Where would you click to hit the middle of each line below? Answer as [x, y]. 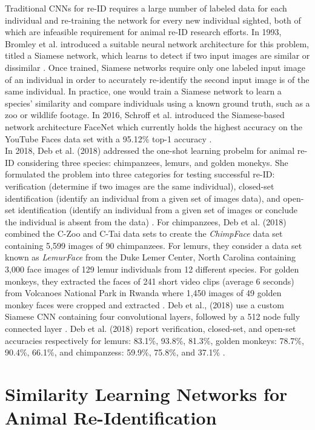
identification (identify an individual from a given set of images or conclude [157, 210]
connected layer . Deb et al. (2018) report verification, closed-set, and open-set [151, 329]
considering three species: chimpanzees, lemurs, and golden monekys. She [153, 162]
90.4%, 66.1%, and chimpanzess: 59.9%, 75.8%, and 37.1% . [115, 352]
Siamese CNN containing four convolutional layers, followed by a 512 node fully [153, 316]
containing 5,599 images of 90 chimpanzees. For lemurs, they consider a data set [154, 245]
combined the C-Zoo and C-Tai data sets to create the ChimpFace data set [144, 233]
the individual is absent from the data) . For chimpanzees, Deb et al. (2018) [146, 221]
